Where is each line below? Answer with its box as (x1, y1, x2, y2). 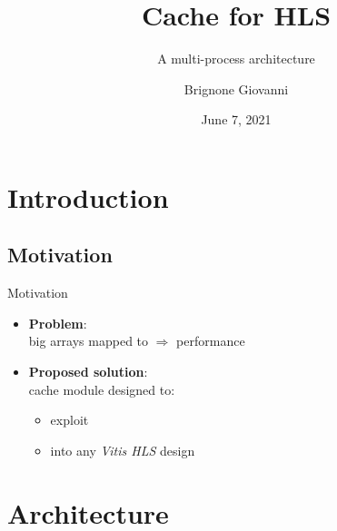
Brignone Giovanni (183, 79, 289, 98)
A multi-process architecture (157, 49, 315, 68)
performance (176, 331, 245, 350)
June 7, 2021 (201, 110, 272, 129)
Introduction (7, 178, 169, 215)
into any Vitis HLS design (50, 440, 195, 459)
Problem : (28, 313, 87, 332)
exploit (50, 410, 89, 429)
